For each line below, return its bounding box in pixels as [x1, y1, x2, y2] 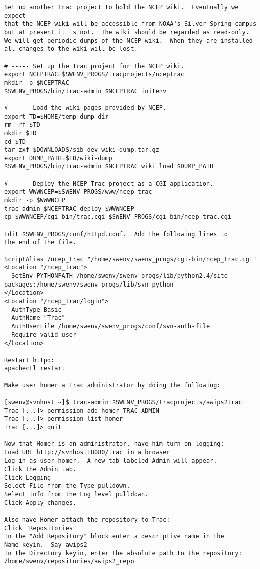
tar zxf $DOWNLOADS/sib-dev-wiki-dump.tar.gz [4, 146, 159, 154]
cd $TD [4, 138, 26, 145]
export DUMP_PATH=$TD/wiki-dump [4, 154, 112, 162]
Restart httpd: [4, 356, 55, 364]
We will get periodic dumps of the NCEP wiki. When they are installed [4, 37, 253, 44]
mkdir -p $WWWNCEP [4, 197, 66, 204]
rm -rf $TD [4, 121, 40, 129]
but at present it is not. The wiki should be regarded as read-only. [4, 28, 249, 36]
